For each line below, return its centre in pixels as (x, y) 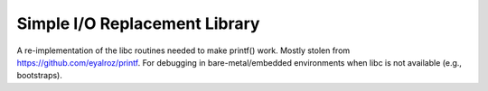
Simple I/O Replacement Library (138, 23)
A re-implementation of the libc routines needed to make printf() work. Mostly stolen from (183, 50)
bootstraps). (40, 76)
